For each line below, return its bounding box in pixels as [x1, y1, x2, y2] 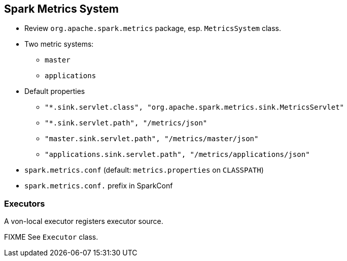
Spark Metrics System [4, 3, 119, 15]
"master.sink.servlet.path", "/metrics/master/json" [45, 135, 259, 143]
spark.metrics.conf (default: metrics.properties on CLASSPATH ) [24, 166, 264, 175]
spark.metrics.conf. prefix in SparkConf [24, 181, 173, 190]
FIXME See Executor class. [4, 233, 98, 242]
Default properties [24, 87, 85, 96]
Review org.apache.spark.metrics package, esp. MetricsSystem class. [24, 24, 282, 33]
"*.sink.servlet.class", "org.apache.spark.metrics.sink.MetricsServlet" [45, 103, 344, 112]
